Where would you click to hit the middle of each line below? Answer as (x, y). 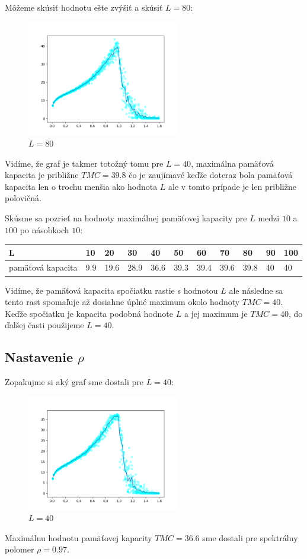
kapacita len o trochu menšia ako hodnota (81, 186)
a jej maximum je (216, 313)
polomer (20, 549)
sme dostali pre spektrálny (250, 537)
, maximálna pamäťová (232, 163)
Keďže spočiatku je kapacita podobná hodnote (89, 313)
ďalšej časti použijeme (44, 325)
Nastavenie (39, 357)
